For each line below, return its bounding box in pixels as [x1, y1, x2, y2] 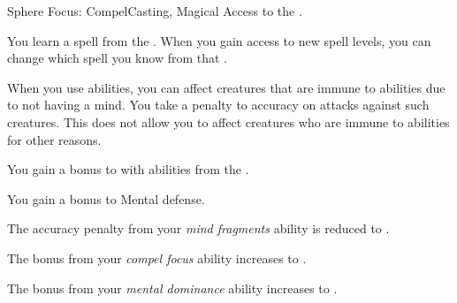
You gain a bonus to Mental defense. [7, 189, 205, 208]
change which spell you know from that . [7, 49, 228, 67]
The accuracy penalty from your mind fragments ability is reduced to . [7, 219, 390, 238]
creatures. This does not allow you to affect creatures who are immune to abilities [7, 112, 450, 131]
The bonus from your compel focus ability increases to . [7, 248, 307, 267]
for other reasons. [7, 130, 102, 148]
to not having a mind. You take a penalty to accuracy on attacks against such [7, 95, 430, 114]
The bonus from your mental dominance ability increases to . [7, 278, 338, 297]
